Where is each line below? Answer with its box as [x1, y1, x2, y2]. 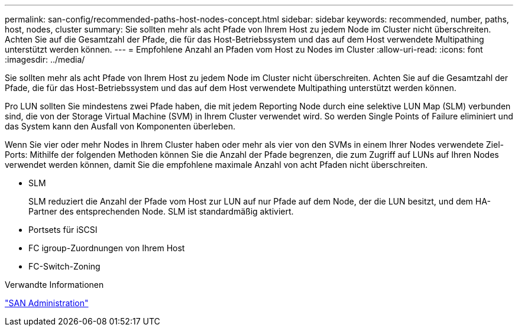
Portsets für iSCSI [28, 225, 98, 235]
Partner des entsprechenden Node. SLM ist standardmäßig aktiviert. [28, 206, 294, 216]
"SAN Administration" [5, 298, 89, 308]
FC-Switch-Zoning [28, 261, 101, 271]
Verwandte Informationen [5, 280, 104, 290]
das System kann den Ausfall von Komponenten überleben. [5, 121, 235, 131]
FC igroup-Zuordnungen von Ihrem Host [28, 243, 185, 253]
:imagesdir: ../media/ [5, 54, 85, 64]
